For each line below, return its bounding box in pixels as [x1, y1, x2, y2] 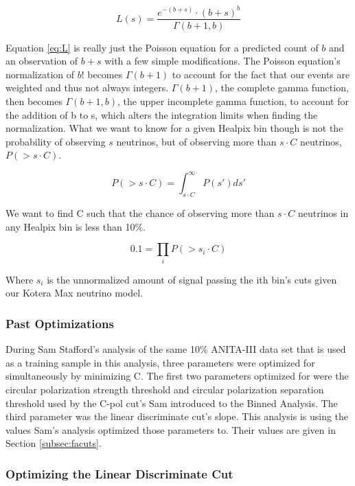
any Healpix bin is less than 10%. [5, 219, 146, 233]
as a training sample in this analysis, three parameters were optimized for [5, 355, 315, 369]
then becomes [5, 93, 62, 108]
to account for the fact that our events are [172, 67, 350, 81]
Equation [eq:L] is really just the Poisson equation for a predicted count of [5, 40, 319, 54]
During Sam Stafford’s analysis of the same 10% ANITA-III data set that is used [5, 342, 346, 356]
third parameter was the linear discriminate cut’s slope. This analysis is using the [5, 409, 349, 424]
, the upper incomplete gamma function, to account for [117, 93, 349, 108]
